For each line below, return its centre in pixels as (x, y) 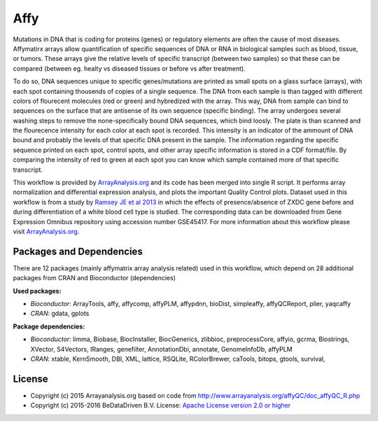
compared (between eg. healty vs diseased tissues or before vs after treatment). (129, 68)
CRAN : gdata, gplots (60, 313)
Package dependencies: (49, 326)
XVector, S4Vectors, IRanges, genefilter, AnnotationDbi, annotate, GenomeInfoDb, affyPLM (162, 349)
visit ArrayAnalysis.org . (46, 231)
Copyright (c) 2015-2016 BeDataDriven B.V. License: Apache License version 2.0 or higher (161, 406)
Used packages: (37, 291)
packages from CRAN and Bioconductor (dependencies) (94, 278)
